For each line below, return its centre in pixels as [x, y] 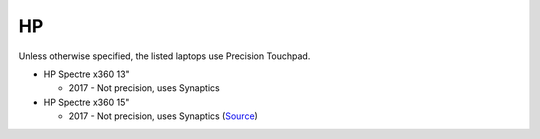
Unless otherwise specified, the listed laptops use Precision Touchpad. [164, 56]
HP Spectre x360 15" [86, 102]
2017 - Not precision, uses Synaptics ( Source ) [163, 116]
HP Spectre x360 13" [86, 74]
